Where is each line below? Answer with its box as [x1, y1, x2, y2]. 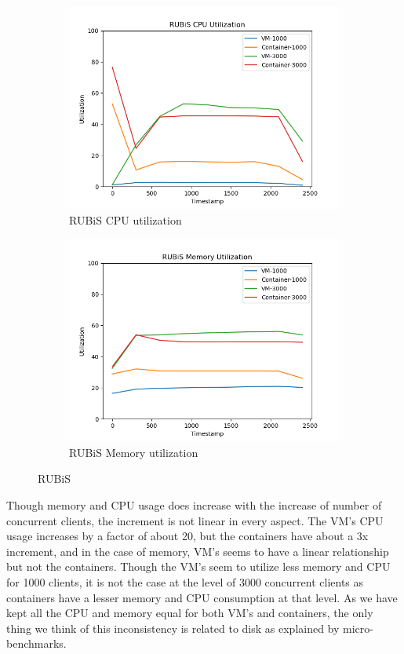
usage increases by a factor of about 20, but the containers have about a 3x [6, 528, 369, 544]
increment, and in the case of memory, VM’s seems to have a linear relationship [6, 543, 389, 559]
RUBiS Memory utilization [69, 444, 198, 460]
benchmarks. [6, 635, 67, 652]
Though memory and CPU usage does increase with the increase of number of [6, 496, 382, 513]
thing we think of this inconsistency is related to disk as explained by [6, 619, 340, 636]
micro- [343, 619, 373, 636]
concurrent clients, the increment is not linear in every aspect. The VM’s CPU [6, 512, 384, 528]
